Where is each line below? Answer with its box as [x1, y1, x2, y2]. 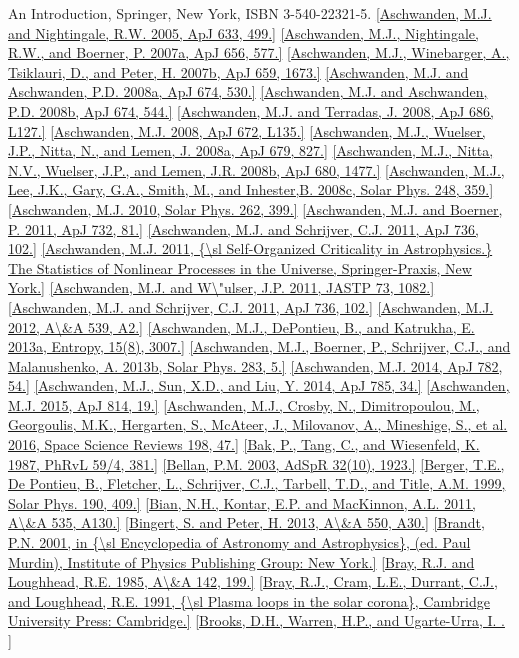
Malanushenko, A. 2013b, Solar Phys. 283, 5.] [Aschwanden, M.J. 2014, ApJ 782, [8, 355, 503, 376]
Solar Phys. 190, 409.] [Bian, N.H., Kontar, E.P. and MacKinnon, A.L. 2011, [8, 492, 476, 513]
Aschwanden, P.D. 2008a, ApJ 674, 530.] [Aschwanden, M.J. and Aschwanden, [8, 81, 488, 102]
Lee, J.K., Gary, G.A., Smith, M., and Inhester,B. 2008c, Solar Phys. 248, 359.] [8, 179, 494, 200]
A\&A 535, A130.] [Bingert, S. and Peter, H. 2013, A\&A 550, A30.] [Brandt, [8, 512, 485, 533]
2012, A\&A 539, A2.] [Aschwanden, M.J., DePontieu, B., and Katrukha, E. [8, 316, 475, 337]
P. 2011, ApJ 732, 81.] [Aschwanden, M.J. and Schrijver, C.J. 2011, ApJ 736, [8, 218, 479, 239]
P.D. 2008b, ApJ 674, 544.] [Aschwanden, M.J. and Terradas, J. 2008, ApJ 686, [8, 100, 495, 121]
